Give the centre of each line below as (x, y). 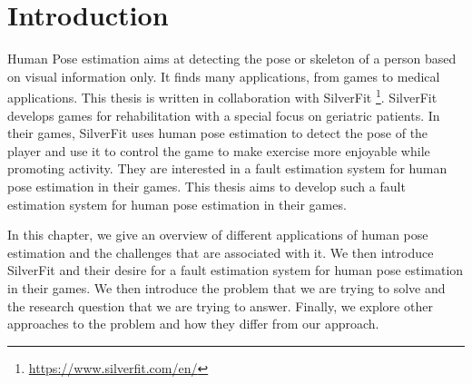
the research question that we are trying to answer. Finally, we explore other (220, 305)
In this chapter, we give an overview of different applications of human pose (218, 235)
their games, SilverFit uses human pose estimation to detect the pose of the (218, 133)
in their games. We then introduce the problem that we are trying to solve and (226, 287)
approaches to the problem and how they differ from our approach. (193, 324)
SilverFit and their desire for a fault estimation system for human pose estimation (236, 270)
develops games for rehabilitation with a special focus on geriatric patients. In (224, 115)
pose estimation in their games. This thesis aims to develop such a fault (206, 186)
